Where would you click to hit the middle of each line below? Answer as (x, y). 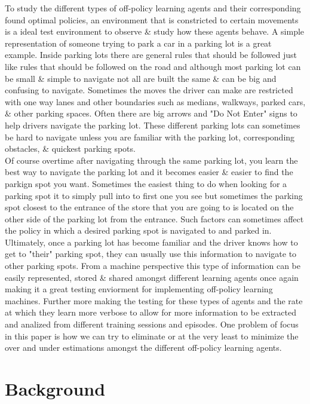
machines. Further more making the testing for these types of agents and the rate (154, 300)
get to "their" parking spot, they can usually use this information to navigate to (151, 254)
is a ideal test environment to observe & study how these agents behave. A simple (155, 31)
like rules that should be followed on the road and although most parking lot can (153, 66)
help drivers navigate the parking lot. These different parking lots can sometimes (153, 125)
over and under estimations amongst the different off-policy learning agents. (143, 348)
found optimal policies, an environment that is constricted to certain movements (152, 19)
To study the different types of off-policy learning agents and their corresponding (153, 8)
